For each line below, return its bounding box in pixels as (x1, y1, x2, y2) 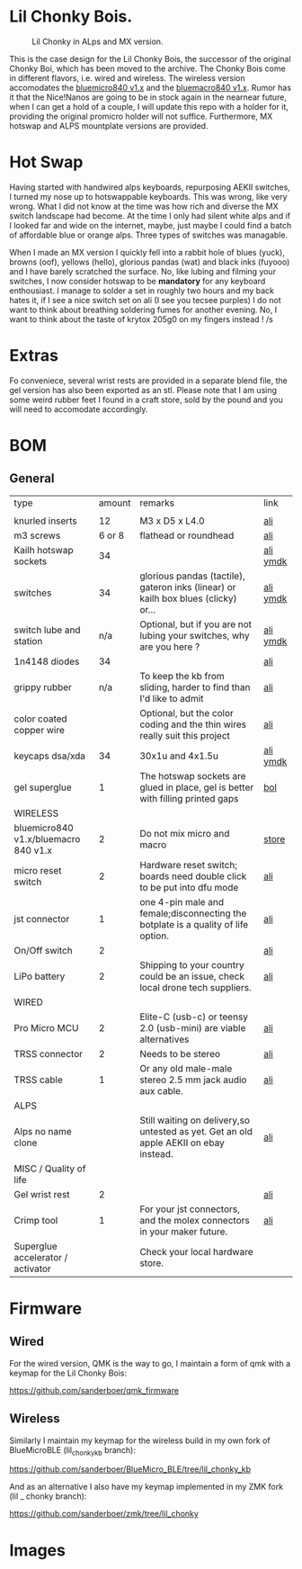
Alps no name (13, 1125, 72, 1137)
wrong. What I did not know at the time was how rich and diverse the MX (9, 201, 279, 211)
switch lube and (13, 623, 81, 636)
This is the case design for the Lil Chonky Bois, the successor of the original (9, 53, 291, 64)
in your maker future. (138, 1225, 228, 1238)
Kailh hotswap (13, 543, 74, 556)
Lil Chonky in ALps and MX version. (31, 36, 164, 47)
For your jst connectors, (138, 1203, 241, 1215)
